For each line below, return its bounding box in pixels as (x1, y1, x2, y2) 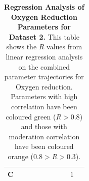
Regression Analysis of (4, 2, 84, 12)
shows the (6, 41, 37, 52)
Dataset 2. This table (9, 31, 79, 42)
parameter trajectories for (4, 71, 84, 82)
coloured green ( (6, 111, 56, 122)
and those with (21, 121, 67, 132)
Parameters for (17, 21, 71, 32)
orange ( (8, 150, 34, 161)
